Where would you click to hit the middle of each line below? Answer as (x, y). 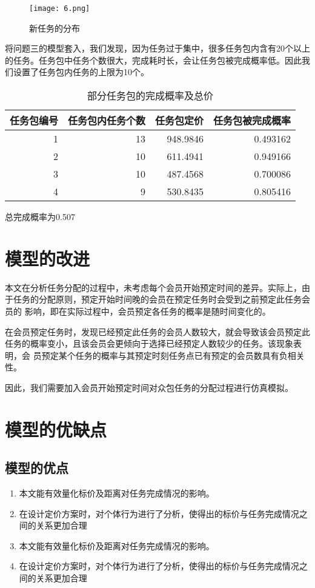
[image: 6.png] (60, 8)
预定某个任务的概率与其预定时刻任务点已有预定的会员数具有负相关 (173, 355)
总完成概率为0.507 (40, 217)
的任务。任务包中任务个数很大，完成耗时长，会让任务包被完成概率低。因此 (153, 60)
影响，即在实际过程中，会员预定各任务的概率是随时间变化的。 (148, 311)
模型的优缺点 (56, 429)
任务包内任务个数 (107, 121)
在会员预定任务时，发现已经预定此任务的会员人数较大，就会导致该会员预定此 (157, 331)
